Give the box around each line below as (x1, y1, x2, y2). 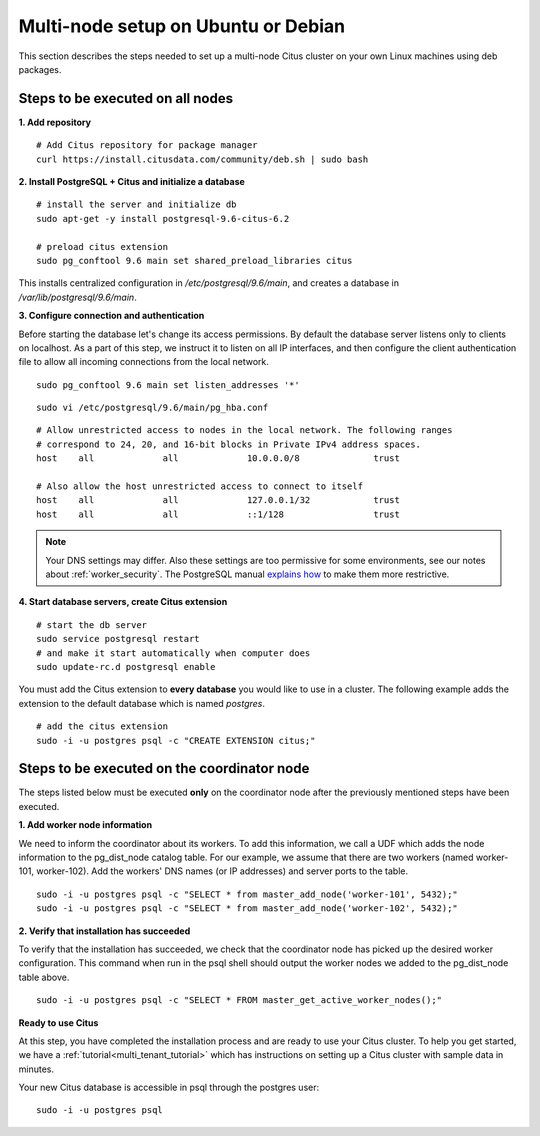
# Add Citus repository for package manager (36, 140, 259, 151)
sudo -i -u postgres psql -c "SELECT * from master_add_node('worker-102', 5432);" (36, 903, 459, 914)
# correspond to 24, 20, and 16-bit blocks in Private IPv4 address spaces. (36, 438, 422, 450)
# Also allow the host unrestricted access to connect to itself (36, 481, 364, 492)
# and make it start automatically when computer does (36, 647, 311, 659)
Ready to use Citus (18, 1016, 99, 1029)
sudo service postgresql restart (36, 633, 200, 645)
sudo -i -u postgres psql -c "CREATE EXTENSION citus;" (36, 735, 316, 746)
